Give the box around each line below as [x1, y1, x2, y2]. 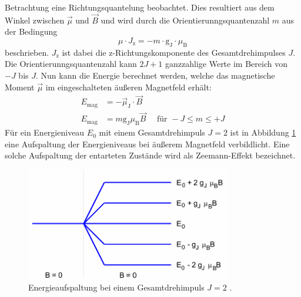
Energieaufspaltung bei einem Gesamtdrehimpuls [28, 281, 205, 293]
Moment [5, 80, 35, 93]
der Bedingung [5, 25, 58, 38]
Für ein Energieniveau [5, 126, 85, 139]
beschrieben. [5, 46, 49, 58]
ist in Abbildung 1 [230, 126, 296, 139]
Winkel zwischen [5, 14, 65, 26]
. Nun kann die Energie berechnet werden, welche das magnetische [36, 69, 275, 81]
